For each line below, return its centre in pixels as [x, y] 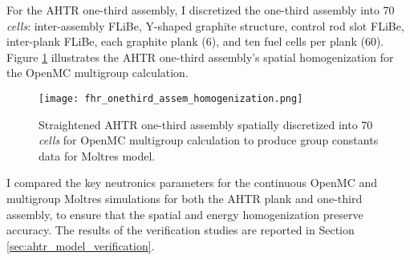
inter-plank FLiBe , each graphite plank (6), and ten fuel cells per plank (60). [195, 41]
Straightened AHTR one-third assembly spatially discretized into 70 [206, 124]
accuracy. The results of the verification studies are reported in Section [181, 230]
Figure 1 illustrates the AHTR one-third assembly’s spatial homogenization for [200, 57]
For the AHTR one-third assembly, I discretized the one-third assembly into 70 [201, 10]
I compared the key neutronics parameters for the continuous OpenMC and [192, 183]
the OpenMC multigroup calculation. [97, 73]
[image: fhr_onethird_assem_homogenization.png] [171, 98]
